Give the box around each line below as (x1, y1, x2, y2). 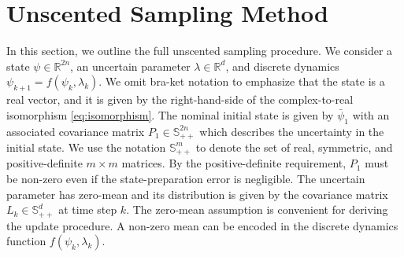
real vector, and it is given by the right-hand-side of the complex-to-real (6, 91, 354, 108)
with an (352, 106, 390, 123)
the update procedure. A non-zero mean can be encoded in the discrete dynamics (6, 217, 398, 233)
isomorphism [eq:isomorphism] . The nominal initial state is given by (6, 106, 334, 123)
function (6, 233, 46, 249)
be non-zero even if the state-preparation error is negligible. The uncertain (6, 171, 365, 186)
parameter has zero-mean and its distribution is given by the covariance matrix (6, 185, 388, 202)
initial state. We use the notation (6, 138, 166, 155)
